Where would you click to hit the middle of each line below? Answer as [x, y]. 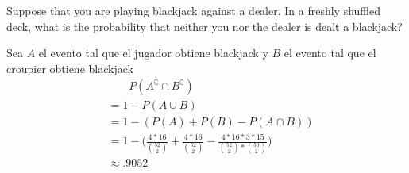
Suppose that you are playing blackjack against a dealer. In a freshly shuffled [194, 10]
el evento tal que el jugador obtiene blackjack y [153, 53]
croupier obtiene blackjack [70, 68]
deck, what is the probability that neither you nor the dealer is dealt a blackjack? [204, 26]
